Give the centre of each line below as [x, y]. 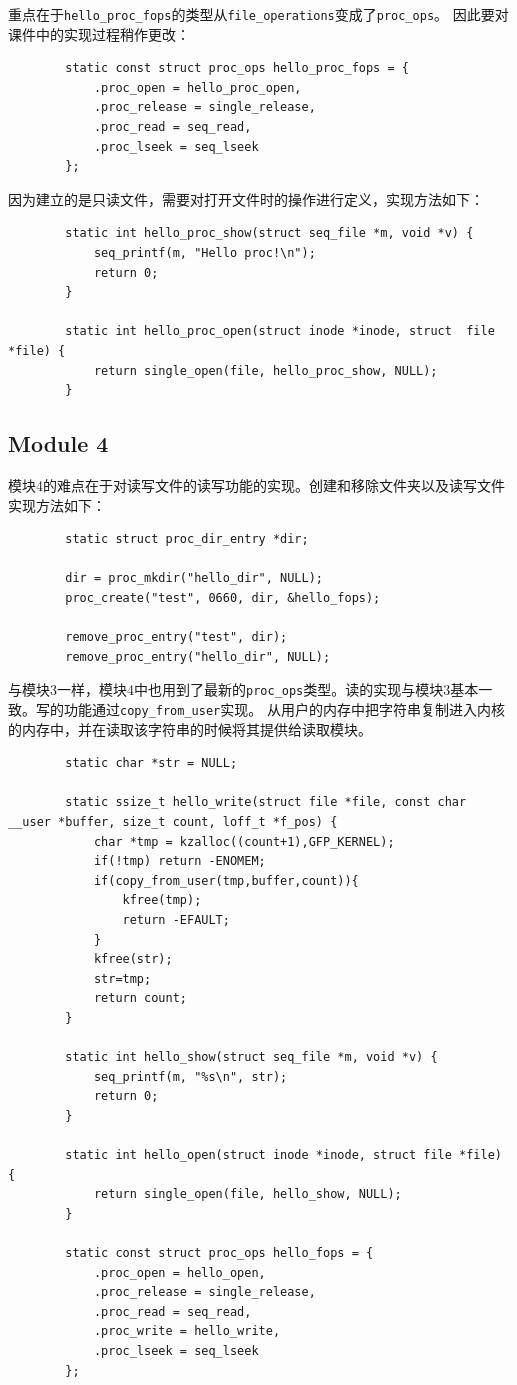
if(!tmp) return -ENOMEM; [179, 861]
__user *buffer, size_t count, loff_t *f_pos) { [173, 821]
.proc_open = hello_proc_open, [197, 87]
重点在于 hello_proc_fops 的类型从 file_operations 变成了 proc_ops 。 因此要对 [258, 14]
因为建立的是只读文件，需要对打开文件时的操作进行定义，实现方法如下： [246, 198]
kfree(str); [133, 959]
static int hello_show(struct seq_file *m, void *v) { [251, 1057]
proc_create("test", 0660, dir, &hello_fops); [223, 597]
